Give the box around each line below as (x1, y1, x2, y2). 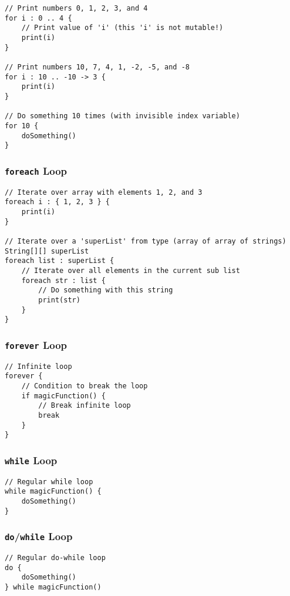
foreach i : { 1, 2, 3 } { (5, 198, 110, 207)
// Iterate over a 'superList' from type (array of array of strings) (5, 237, 286, 245)
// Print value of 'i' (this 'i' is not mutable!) (21, 24, 224, 32)
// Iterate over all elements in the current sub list (21, 266, 240, 275)
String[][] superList (5, 247, 89, 255)
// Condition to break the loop (21, 381, 148, 390)
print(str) (38, 295, 80, 304)
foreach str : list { (21, 276, 106, 285)
